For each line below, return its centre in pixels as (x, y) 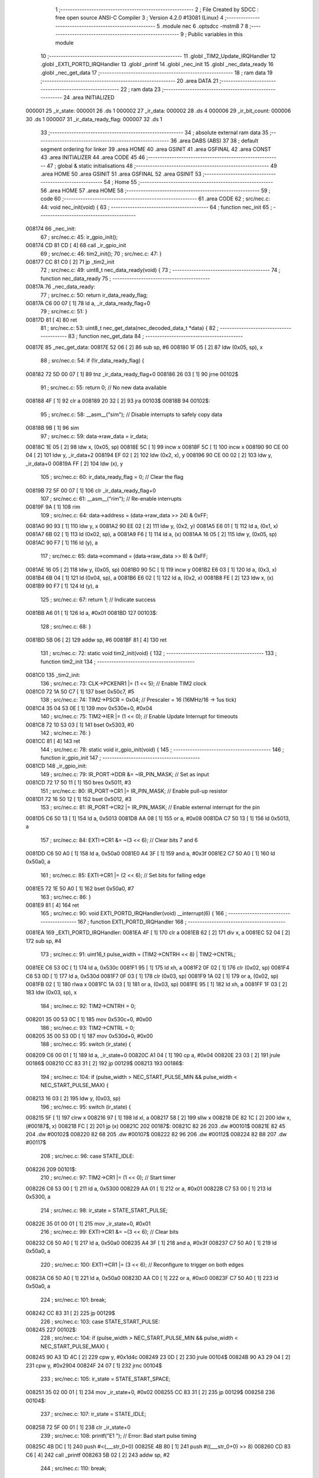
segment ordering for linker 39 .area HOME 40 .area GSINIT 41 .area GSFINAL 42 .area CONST (156, 149)
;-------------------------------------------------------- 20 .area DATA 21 (129, 81)
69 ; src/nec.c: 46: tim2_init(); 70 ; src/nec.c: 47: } (101, 254)
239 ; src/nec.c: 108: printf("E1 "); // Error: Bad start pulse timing (118, 1435)
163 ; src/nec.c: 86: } (66, 897)
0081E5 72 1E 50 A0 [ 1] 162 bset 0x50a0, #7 (80, 889)
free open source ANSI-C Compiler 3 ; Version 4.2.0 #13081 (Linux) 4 (139, 18)
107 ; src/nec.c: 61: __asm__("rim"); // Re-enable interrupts (111, 498)
